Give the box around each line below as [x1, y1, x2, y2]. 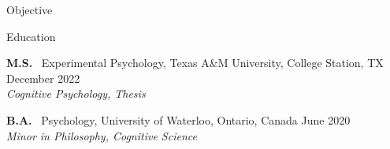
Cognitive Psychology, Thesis [6, 85, 146, 102]
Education [6, 28, 56, 44]
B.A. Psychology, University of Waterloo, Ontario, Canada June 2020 [6, 111, 351, 128]
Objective [6, 2, 53, 17]
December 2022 [6, 69, 80, 86]
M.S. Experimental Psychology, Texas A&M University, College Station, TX [6, 54, 384, 71]
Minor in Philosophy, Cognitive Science [6, 127, 197, 143]
